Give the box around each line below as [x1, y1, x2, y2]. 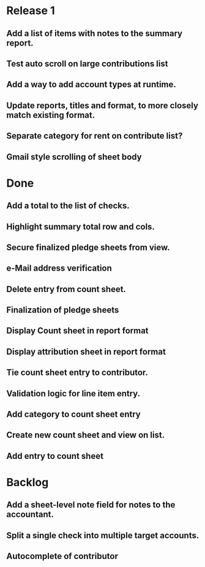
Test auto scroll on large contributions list [6, 58, 168, 69]
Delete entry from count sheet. [6, 283, 127, 295]
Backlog [6, 475, 49, 489]
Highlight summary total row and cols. [6, 222, 155, 232]
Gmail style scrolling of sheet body [6, 152, 142, 162]
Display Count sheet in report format [6, 326, 149, 336]
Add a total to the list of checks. [6, 201, 130, 211]
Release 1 [6, 4, 55, 18]
